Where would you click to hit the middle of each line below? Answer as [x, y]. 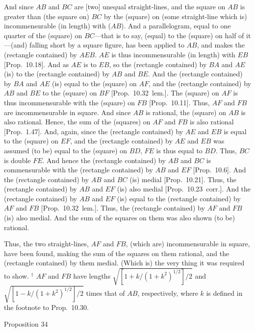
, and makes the [221, 45]
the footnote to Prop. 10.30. [46, 307]
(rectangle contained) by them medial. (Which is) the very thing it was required [124, 263]
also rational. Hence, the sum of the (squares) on [77, 122]
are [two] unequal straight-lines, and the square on [150, 6]
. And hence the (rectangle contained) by [104, 160]
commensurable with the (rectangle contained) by [78, 170]
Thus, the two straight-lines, [46, 244]
